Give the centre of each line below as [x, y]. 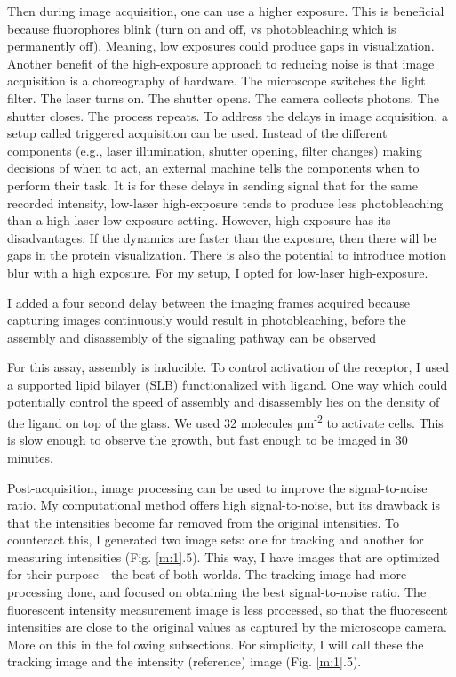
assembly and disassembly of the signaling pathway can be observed [192, 337]
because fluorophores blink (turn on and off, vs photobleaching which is [202, 28]
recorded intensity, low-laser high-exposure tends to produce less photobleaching [225, 202]
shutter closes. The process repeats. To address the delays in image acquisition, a [228, 115]
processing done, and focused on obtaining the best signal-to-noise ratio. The [217, 592]
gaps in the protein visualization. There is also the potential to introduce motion [227, 255]
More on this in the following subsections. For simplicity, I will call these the [216, 644]
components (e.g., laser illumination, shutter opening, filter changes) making [215, 150]
